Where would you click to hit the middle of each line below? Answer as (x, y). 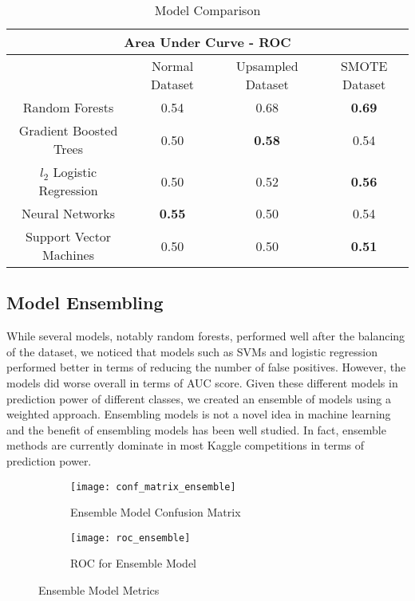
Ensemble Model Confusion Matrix (156, 512)
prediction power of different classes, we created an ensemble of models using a (199, 398)
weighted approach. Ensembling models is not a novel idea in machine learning (199, 414)
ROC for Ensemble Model (134, 563)
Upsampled (267, 66)
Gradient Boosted (68, 130)
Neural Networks (68, 213)
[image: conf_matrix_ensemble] (153, 487)
